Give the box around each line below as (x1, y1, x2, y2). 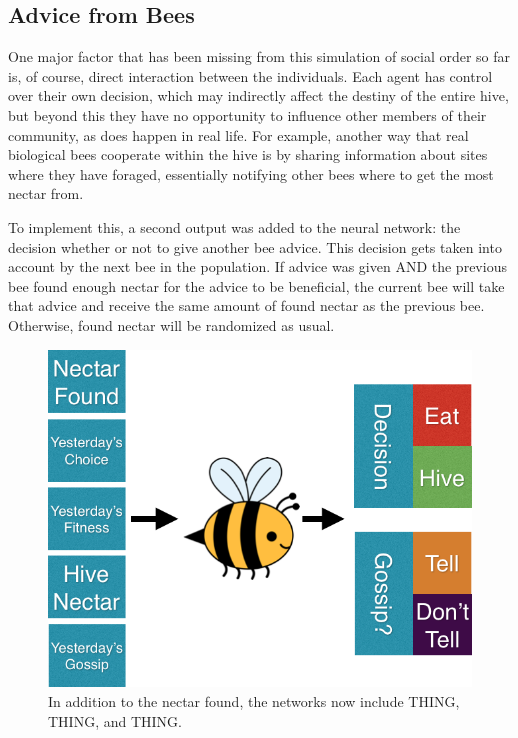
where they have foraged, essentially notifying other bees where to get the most (8, 163, 494, 184)
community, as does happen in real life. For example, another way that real (8, 124, 469, 145)
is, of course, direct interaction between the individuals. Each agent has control (8, 65, 493, 86)
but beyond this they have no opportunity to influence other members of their (8, 104, 487, 125)
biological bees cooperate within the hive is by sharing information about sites (8, 144, 488, 165)
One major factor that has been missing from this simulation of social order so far (8, 46, 511, 67)
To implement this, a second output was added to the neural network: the (8, 216, 461, 237)
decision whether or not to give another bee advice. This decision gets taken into (8, 236, 502, 257)
